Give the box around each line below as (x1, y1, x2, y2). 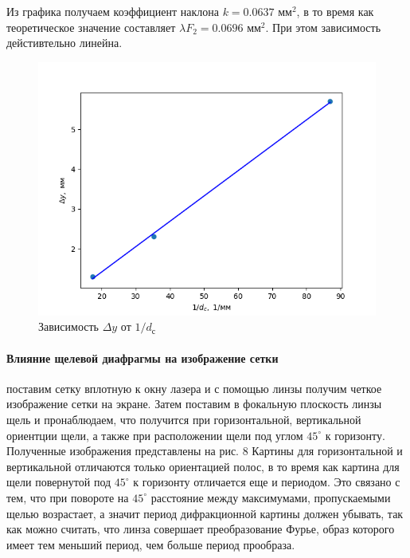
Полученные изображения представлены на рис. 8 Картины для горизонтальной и (6, 442, 403, 459)
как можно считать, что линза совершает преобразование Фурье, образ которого (6, 521, 395, 537)
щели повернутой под (6, 474, 111, 490)
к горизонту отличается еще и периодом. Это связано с (133, 474, 400, 490)
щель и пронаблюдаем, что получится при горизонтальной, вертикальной (6, 411, 361, 427)
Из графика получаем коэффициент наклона (6, 3, 219, 19)
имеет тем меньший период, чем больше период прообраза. (6, 536, 295, 552)
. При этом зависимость (265, 18, 381, 35)
